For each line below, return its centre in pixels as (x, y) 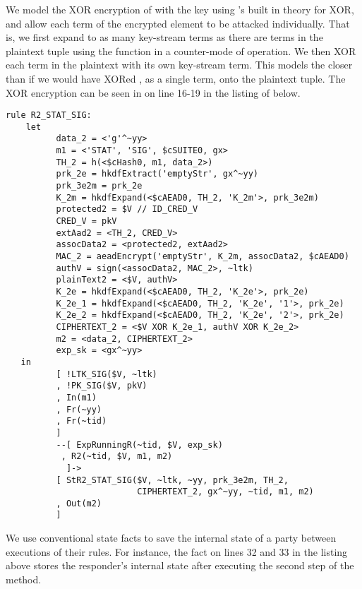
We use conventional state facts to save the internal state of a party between (171, 538)
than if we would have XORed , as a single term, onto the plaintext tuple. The (176, 78)
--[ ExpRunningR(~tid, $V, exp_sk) (139, 445)
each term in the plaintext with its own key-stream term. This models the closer (179, 65)
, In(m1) (76, 397)
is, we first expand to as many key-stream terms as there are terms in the (164, 37)
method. (24, 579)
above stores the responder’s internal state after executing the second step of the (180, 565)
